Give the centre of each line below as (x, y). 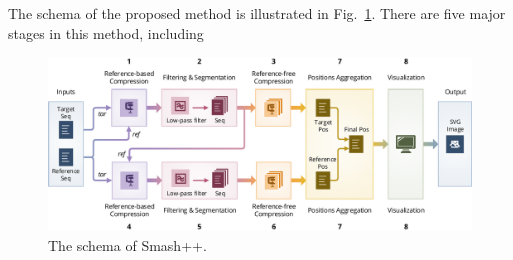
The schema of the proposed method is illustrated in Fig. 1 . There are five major (257, 13)
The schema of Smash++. (127, 244)
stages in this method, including (106, 32)
